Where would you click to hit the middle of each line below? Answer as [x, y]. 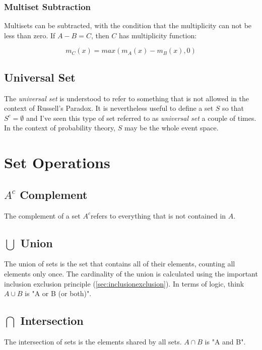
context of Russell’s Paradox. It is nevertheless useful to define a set [109, 108]
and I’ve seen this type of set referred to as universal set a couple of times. [141, 118]
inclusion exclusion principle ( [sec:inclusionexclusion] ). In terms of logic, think [124, 283]
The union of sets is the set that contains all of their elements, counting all [120, 264]
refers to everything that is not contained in [158, 215]
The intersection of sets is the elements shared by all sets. [93, 341]
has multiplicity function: [158, 35]
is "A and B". [225, 341]
